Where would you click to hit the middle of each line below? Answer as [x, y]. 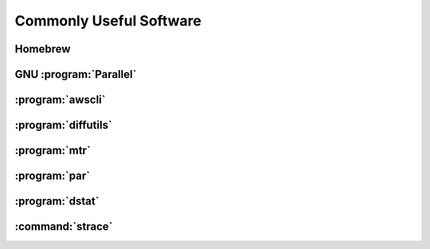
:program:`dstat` [57, 202]
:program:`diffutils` [64, 125]
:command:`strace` [64, 227]
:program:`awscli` [60, 100]
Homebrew [43, 49]
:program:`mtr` [53, 151]
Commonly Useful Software [108, 21]
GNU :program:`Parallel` [76, 74]
